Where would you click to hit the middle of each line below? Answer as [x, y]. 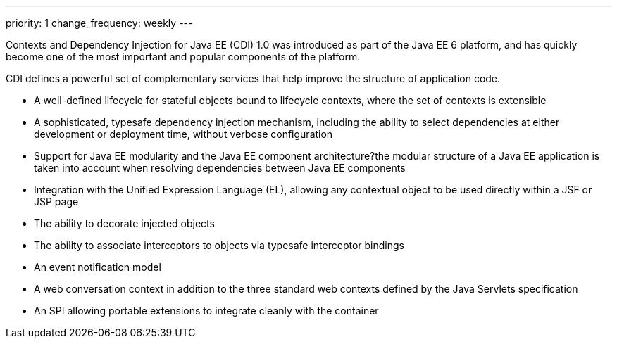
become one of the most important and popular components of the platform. [183, 57]
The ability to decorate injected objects [124, 223]
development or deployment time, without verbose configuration [183, 134]
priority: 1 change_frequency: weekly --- [99, 23]
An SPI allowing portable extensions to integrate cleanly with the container [206, 311]
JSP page [56, 202]
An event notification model [98, 267]
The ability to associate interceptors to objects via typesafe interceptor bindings [219, 245]
